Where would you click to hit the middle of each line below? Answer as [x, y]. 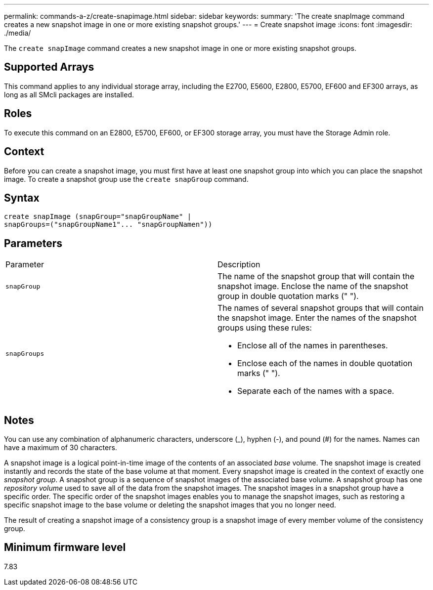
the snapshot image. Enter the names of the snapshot [317, 318]
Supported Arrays [49, 67]
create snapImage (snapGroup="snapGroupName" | [98, 217]
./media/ [18, 33]
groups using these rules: [265, 328]
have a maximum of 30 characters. [61, 448]
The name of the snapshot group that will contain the [316, 276]
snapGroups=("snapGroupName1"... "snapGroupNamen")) [108, 225]
